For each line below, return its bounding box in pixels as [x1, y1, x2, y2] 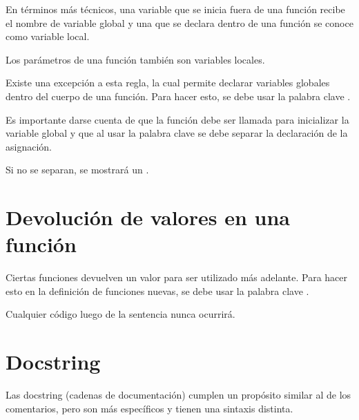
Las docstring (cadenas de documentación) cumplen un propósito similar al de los [6, 388, 351, 402]
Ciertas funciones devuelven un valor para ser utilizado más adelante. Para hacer [6, 270, 348, 285]
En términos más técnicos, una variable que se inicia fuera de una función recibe [6, 2, 345, 16]
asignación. [6, 139, 52, 153]
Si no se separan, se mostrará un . [6, 162, 149, 177]
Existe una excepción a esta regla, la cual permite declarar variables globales [6, 75, 330, 90]
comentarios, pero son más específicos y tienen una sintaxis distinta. [6, 401, 293, 415]
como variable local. [6, 29, 90, 44]
